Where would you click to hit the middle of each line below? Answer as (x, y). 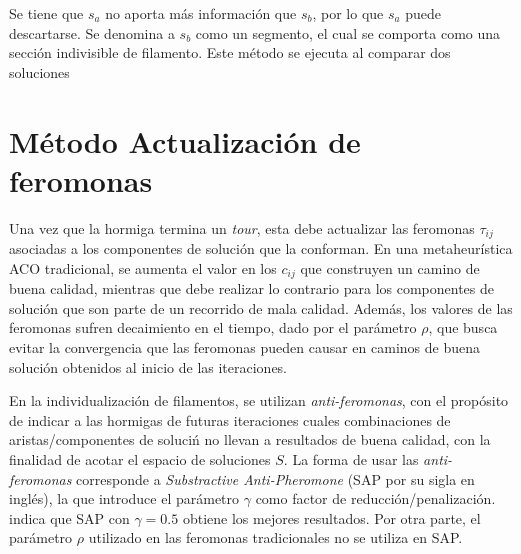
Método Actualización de (185, 140)
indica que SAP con (69, 517)
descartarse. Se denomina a (92, 32)
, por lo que (348, 13)
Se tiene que (46, 13)
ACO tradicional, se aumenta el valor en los (143, 267)
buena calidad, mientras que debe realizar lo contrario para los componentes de (252, 288)
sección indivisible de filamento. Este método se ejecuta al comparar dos (230, 52)
